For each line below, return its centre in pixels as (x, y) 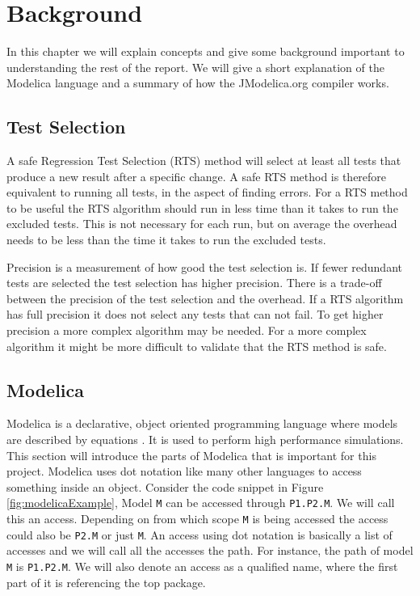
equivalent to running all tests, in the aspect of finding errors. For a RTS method (207, 192)
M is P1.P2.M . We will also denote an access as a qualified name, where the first (202, 566)
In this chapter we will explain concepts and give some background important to (206, 51)
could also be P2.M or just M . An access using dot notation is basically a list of (199, 534)
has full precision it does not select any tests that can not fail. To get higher (195, 314)
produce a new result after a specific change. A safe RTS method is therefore (197, 176)
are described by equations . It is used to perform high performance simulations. (205, 440)
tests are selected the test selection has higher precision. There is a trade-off (194, 283)
